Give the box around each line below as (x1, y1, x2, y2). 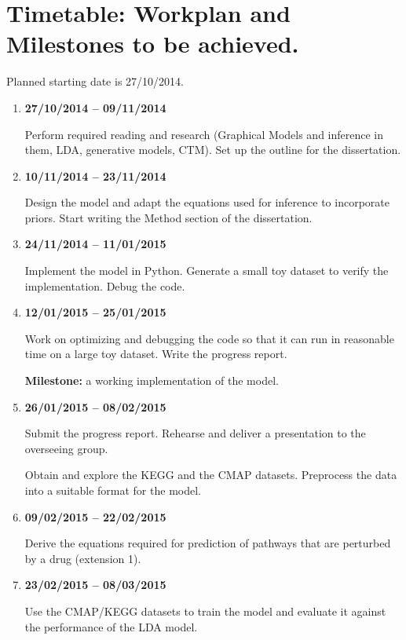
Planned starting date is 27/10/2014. (6, 73, 184, 90)
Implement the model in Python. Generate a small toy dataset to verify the (24, 262, 389, 279)
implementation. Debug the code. (24, 277, 185, 294)
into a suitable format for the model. (24, 482, 201, 498)
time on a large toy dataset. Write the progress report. (24, 346, 287, 362)
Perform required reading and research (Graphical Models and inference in (24, 126, 384, 142)
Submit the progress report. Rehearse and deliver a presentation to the (24, 425, 366, 441)
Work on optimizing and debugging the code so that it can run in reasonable (24, 330, 394, 346)
